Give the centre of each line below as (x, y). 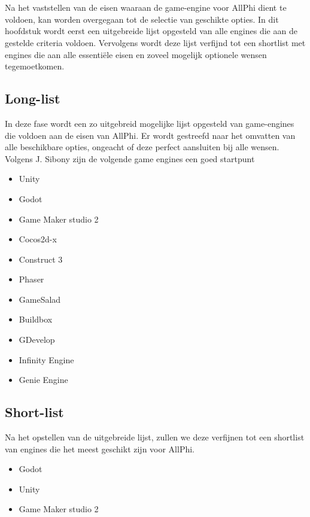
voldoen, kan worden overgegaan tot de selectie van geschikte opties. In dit (142, 19)
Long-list (33, 98)
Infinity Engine (46, 359)
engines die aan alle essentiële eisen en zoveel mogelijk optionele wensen (136, 54)
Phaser (31, 279)
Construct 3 (41, 259)
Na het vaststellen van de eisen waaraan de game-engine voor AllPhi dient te (146, 7)
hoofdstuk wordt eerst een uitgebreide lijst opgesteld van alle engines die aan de (151, 31)
